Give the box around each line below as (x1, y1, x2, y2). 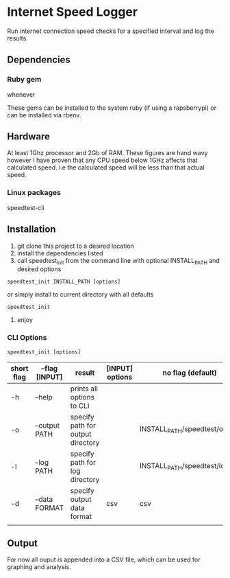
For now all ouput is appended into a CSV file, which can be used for (7, 555, 201, 564)
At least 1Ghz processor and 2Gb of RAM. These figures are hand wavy (7, 149, 208, 157)
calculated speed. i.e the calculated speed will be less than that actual (7, 163, 205, 172)
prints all (70, 384, 98, 393)
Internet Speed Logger (7, 4, 138, 20)
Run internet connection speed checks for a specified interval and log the (7, 27, 214, 35)
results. (7, 34, 29, 42)
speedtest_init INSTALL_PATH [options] (7, 279, 121, 286)
